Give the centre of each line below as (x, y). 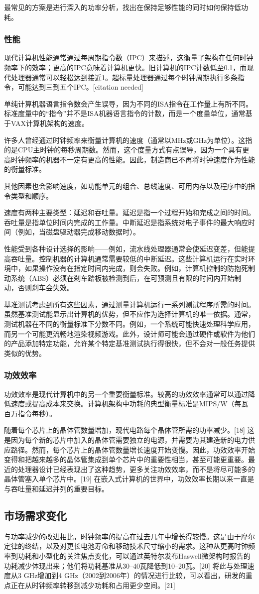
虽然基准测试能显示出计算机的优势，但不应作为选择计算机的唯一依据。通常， (129, 314)
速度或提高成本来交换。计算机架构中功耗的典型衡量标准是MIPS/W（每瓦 (129, 404)
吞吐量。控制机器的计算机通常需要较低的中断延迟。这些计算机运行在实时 (129, 258)
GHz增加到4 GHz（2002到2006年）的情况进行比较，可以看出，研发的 (134, 575)
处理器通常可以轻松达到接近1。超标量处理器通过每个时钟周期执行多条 (124, 77)
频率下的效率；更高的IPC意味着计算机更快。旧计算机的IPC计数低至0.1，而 (126, 67)
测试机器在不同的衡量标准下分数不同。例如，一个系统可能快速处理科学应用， (129, 324)
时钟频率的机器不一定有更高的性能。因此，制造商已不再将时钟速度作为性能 (133, 159)
